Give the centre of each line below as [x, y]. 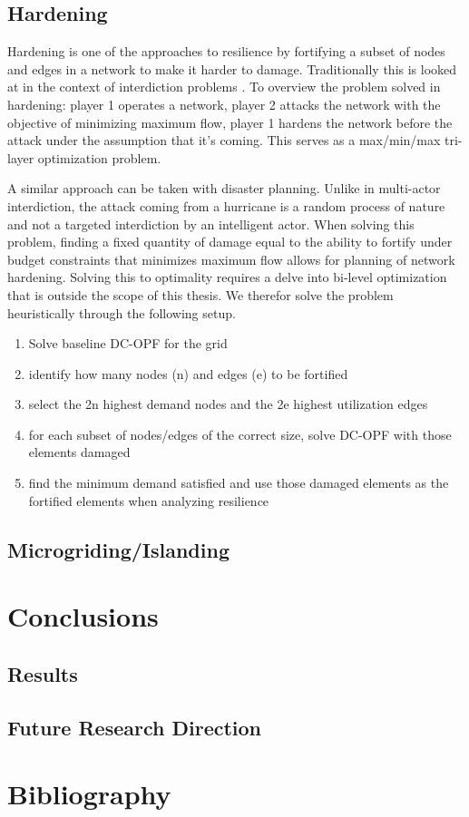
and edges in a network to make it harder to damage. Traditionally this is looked [232, 68]
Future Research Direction [135, 727]
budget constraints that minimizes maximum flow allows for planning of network [231, 259]
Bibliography [89, 794]
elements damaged [79, 452]
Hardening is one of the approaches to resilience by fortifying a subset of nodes [226, 51]
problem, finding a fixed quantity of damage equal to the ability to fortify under [230, 242]
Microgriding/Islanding [118, 549]
